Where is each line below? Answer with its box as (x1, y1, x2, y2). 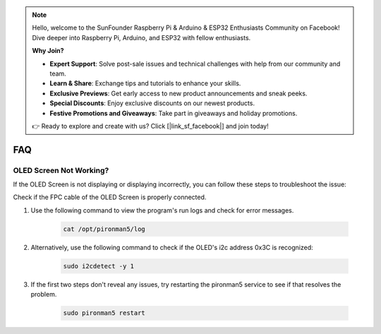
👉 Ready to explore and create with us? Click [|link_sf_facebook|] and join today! (32, 121, 269, 130)
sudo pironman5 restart (63, 309, 146, 317)
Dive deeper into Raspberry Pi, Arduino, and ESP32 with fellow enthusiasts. (32, 33, 251, 42)
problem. (30, 290, 57, 299)
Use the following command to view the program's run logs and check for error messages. (30, 205, 294, 215)
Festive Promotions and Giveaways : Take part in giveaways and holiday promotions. (49, 109, 298, 117)
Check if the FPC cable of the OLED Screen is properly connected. (13, 193, 207, 201)
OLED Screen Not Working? (13, 165, 109, 175)
